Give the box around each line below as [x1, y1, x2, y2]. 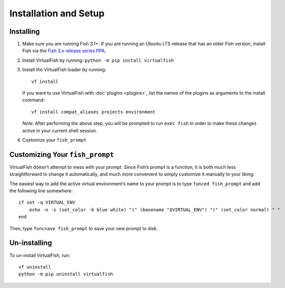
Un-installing [9, 238, 52, 248]
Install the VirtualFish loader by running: [22, 67, 106, 73]
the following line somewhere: [9, 188, 73, 194]
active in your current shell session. [22, 127, 97, 134]
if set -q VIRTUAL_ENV [18, 200, 76, 206]
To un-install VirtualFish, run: [9, 252, 71, 258]
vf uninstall [18, 264, 51, 270]
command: [22, 97, 45, 103]
